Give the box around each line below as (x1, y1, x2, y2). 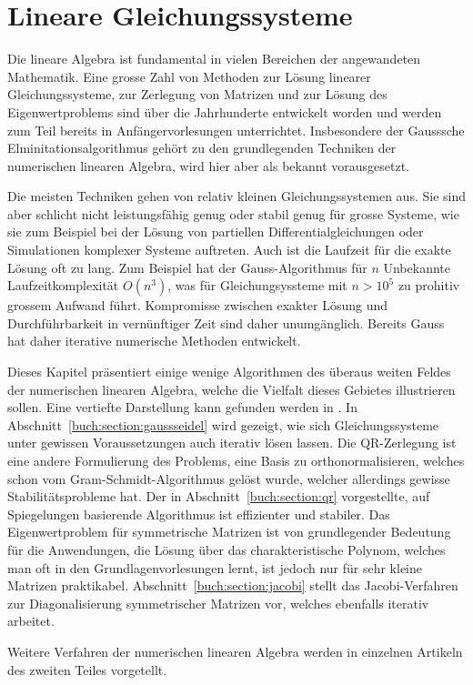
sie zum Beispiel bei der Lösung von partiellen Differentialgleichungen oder (7, 222, 424, 241)
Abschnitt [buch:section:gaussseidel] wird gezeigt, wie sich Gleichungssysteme (7, 415, 439, 434)
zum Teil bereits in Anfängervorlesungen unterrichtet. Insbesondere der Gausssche (7, 120, 465, 139)
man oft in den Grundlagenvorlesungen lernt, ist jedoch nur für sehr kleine (7, 558, 423, 577)
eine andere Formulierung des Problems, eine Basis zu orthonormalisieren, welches (7, 451, 465, 469)
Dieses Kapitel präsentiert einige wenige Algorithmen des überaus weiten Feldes (7, 362, 451, 381)
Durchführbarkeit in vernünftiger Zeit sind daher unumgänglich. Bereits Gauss (7, 313, 445, 332)
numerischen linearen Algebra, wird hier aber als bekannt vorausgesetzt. (7, 156, 409, 175)
